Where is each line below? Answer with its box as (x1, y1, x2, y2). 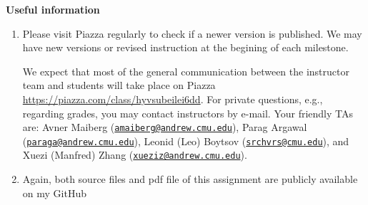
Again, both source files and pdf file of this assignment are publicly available (22, 172, 358, 186)
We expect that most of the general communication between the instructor (22, 63, 349, 78)
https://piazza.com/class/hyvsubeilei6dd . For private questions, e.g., (22, 91, 323, 106)
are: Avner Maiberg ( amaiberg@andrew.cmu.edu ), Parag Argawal (22, 120, 307, 135)
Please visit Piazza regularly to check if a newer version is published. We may (22, 26, 362, 41)
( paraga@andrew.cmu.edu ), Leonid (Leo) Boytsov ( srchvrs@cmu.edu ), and (22, 133, 349, 148)
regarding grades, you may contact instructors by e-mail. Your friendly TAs (22, 105, 354, 120)
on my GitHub (22, 185, 86, 200)
